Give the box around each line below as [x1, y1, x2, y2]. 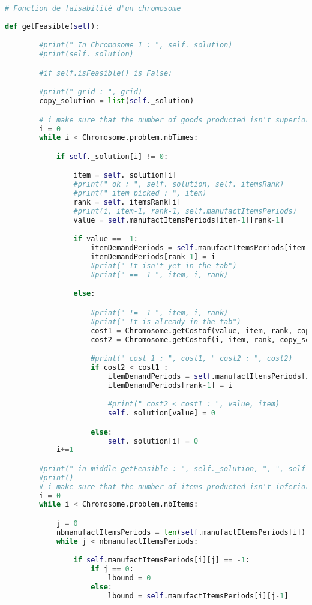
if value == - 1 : [73, 235, 139, 244]
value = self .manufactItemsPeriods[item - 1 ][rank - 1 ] [73, 215, 284, 224]
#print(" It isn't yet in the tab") [91, 261, 237, 270]
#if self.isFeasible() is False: [39, 68, 173, 77]
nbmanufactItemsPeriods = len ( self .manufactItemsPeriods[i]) [56, 528, 306, 537]
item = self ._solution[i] [73, 171, 177, 180]
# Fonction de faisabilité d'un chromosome [5, 4, 181, 13]
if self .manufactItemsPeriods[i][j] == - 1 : [73, 556, 250, 565]
